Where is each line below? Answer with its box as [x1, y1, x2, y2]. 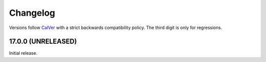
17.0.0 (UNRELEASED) [9, 37, 77, 46]
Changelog [9, 7, 55, 18]
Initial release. [9, 50, 37, 56]
